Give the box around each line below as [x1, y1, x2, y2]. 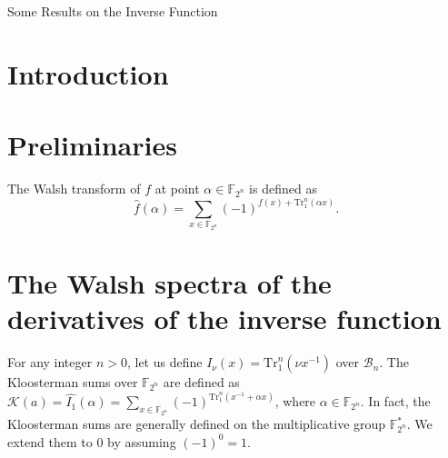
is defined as [249, 179, 317, 198]
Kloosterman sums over [7, 373, 138, 392]
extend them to [7, 432, 93, 451]
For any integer [7, 353, 93, 372]
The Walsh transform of [7, 179, 141, 198]
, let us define [126, 353, 203, 372]
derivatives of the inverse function [7, 300, 442, 337]
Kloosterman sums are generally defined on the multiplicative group [7, 414, 386, 433]
